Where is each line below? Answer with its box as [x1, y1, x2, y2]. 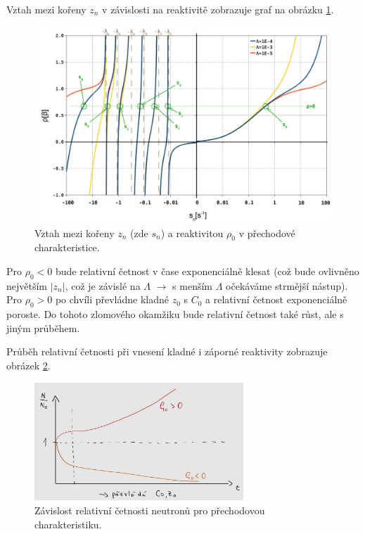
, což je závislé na [65, 278, 141, 293]
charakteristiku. [34, 516, 102, 531]
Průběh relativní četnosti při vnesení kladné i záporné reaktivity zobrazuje [6, 344, 328, 359]
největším [6, 278, 48, 293]
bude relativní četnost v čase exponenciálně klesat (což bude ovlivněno [55, 264, 359, 279]
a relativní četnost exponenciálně [205, 292, 347, 307]
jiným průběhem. [6, 320, 80, 335]
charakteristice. [34, 240, 100, 255]
